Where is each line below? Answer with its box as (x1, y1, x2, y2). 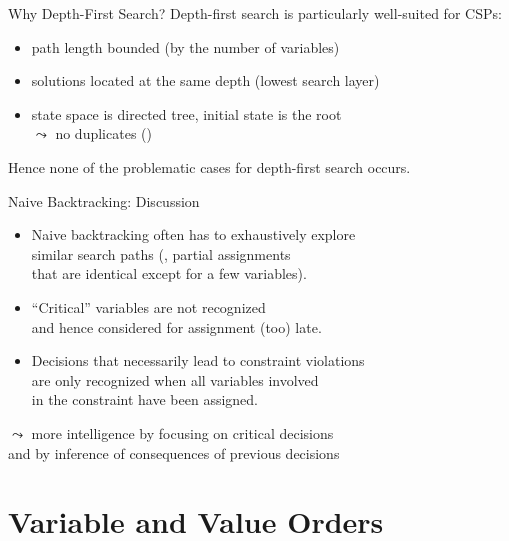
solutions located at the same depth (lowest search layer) (31, 70, 380, 91)
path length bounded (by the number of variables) (31, 36, 340, 57)
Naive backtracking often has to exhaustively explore (31, 224, 356, 245)
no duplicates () (55, 123, 152, 144)
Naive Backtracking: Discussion (8, 190, 200, 211)
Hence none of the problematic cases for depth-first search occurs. (8, 156, 411, 177)
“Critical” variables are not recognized (31, 296, 266, 317)
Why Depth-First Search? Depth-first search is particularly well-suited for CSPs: (8, 3, 502, 23)
